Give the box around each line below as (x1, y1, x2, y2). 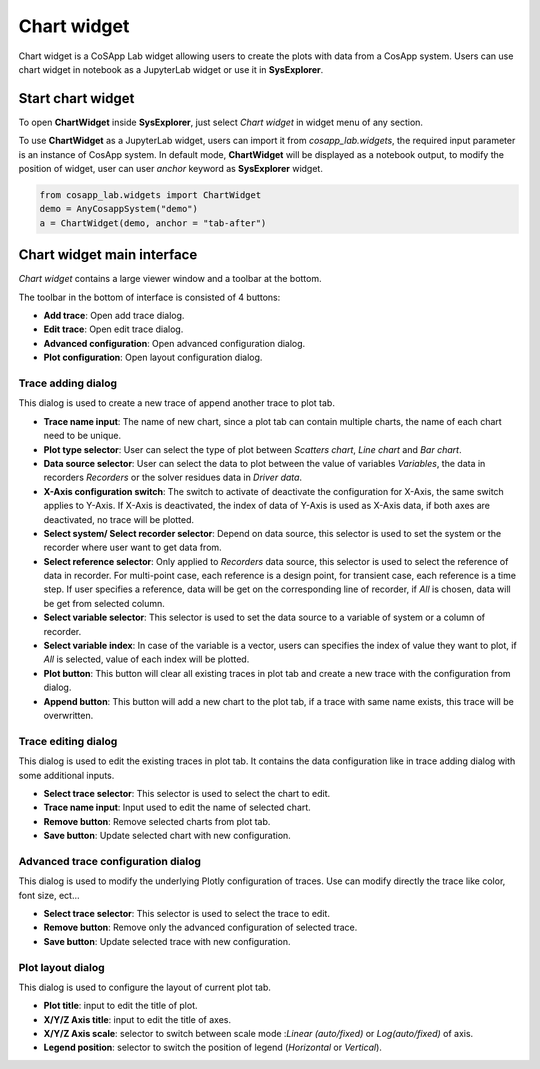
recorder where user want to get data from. (43, 541, 222, 554)
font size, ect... (18, 889, 80, 901)
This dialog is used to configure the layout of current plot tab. (18, 981, 272, 993)
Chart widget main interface (18, 246, 198, 264)
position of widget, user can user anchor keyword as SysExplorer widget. (18, 163, 324, 175)
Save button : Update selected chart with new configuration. (43, 830, 292, 842)
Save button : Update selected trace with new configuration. (43, 935, 291, 947)
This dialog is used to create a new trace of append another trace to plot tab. (18, 397, 335, 409)
